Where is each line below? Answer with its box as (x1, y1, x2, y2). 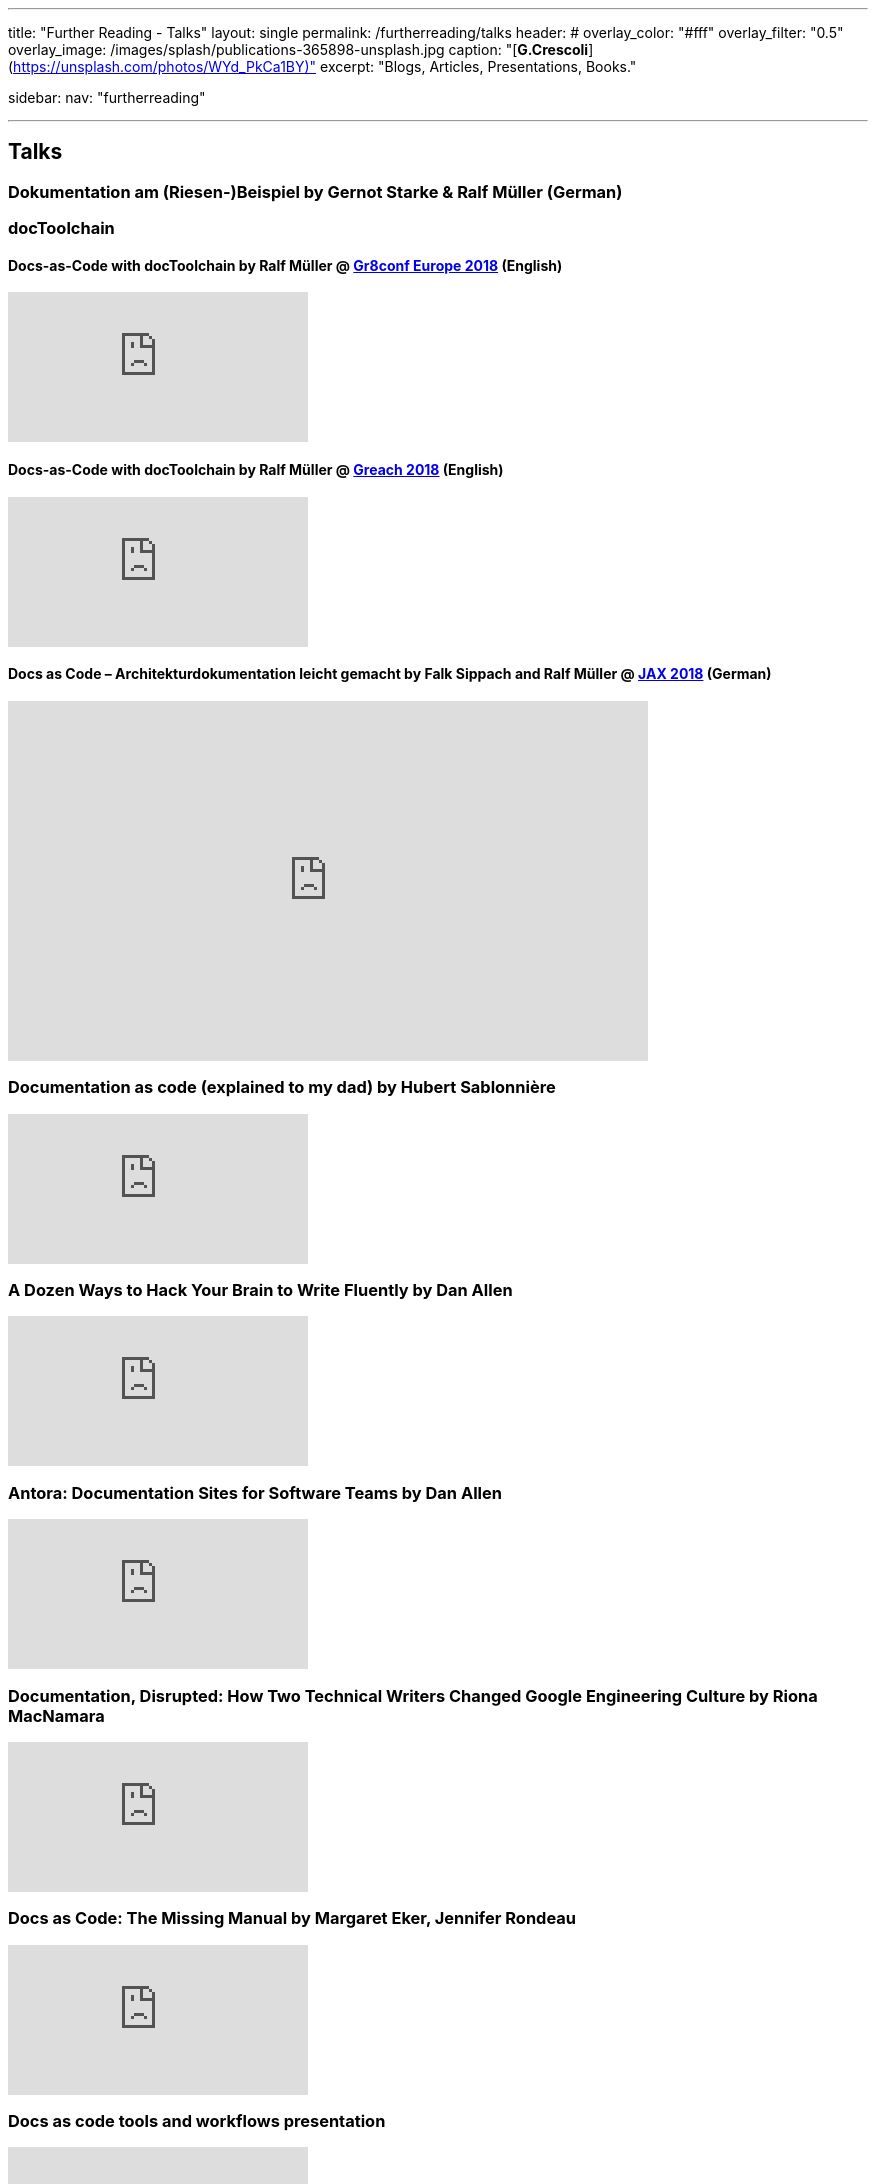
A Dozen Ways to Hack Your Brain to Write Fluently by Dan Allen (8, 1280, 513, 1300)
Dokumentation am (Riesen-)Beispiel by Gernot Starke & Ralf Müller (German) (8, 181, 623, 202)
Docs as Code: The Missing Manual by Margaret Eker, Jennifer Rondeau (8, 1908, 576, 1929)
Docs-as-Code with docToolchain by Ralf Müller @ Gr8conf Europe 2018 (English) (8, 256, 563, 274)
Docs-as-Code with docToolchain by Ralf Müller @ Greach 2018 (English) (8, 461, 504, 479)
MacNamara (8, 1705, 105, 1726)
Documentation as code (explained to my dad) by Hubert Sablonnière (8, 1077, 556, 1098)
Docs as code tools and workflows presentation (8, 2111, 386, 2131)
